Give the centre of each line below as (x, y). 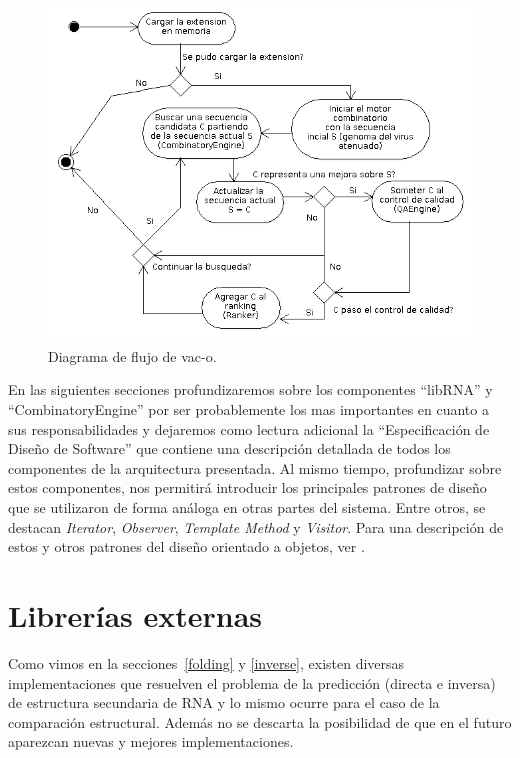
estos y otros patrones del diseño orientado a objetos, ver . (186, 546)
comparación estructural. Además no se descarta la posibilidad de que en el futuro (260, 721)
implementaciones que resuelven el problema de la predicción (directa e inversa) (252, 682)
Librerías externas (135, 615)
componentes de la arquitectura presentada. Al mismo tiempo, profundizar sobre (255, 467)
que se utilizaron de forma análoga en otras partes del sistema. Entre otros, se (247, 507)
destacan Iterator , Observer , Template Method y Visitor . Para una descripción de (256, 526)
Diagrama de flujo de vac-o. (132, 355)
